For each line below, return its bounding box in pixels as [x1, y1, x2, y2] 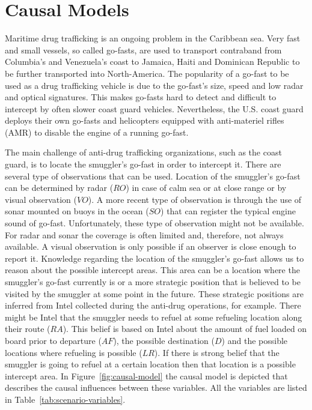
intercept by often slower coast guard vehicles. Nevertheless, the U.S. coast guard [5, 102, 304, 115]
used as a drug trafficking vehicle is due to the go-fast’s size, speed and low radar [5, 79, 304, 91]
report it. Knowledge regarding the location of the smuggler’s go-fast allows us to [5, 252, 304, 264]
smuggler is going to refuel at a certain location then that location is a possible [5, 358, 296, 370]
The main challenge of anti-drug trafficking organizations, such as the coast [5, 146, 282, 158]
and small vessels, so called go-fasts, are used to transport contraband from [5, 43, 282, 56]
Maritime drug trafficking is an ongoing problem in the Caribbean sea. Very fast [5, 32, 301, 44]
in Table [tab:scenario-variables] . [5, 393, 126, 405]
